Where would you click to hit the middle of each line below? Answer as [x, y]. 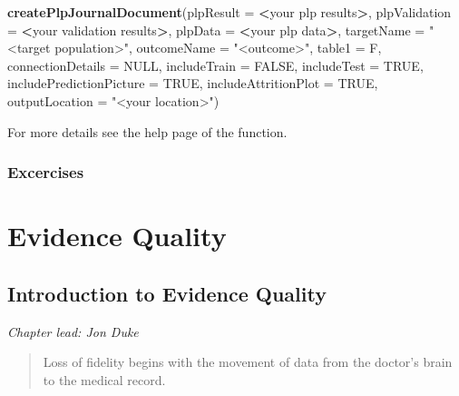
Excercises [46, 172]
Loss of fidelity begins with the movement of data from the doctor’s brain [248, 362]
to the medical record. [104, 379]
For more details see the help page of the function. [147, 131]
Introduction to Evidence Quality [167, 293]
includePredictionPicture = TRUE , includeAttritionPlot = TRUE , [193, 83]
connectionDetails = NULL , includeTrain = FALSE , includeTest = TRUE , [215, 65]
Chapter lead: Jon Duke [73, 331]
